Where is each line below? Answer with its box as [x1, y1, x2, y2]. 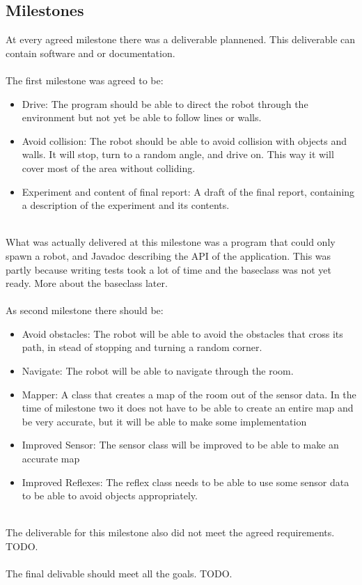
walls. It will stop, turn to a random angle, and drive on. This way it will [22, 147, 334, 162]
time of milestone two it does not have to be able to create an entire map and [22, 400, 354, 415]
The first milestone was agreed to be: [6, 72, 164, 87]
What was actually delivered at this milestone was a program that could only [6, 235, 336, 249]
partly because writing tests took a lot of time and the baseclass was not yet [6, 262, 332, 276]
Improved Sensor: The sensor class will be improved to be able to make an [22, 437, 339, 452]
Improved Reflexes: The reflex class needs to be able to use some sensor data [22, 474, 349, 489]
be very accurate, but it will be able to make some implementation [22, 414, 307, 428]
